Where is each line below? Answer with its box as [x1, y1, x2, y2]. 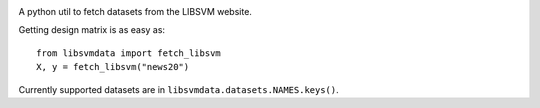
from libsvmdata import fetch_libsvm [36, 47, 222, 59]
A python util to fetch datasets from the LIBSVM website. [18, 6, 252, 17]
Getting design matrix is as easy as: [18, 24, 165, 36]
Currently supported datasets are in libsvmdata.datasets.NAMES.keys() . [18, 83, 339, 95]
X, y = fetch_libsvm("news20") [36, 61, 190, 73]
